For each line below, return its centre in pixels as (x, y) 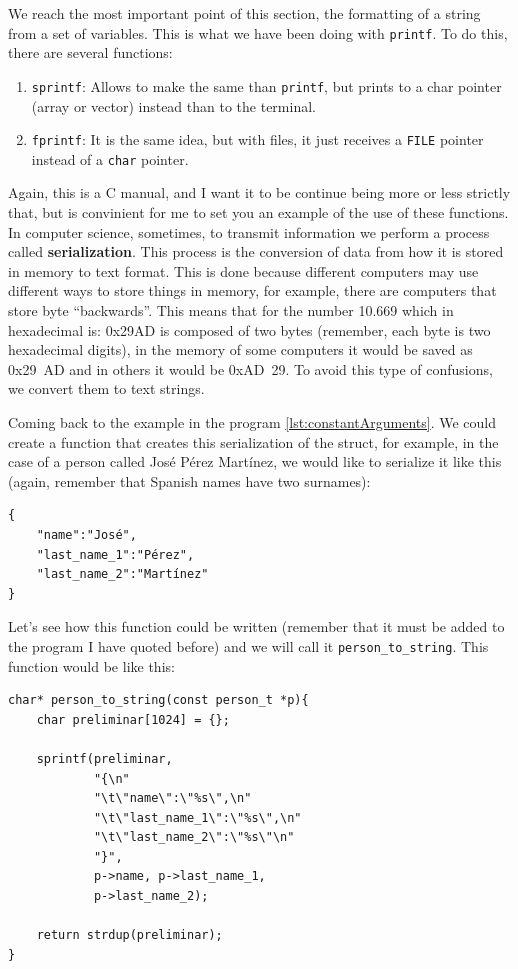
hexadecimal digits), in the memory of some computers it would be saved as (240, 349)
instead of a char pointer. (110, 158)
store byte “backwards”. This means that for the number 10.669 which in (231, 309)
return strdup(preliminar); (129, 935)
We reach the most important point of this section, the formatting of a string (244, 13)
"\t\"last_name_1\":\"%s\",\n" (197, 817)
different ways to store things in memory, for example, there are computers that (252, 290)
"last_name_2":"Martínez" (122, 574)
